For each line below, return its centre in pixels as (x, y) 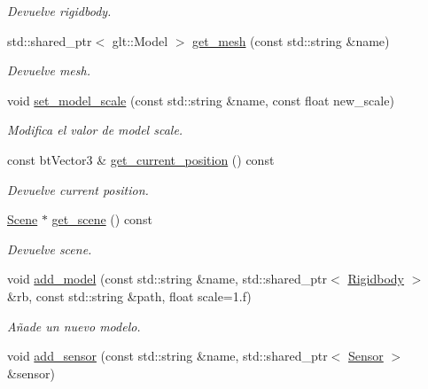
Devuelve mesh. (49, 70)
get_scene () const (102, 219)
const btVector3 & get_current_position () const (141, 159)
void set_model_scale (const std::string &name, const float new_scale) (201, 100)
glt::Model (140, 40)
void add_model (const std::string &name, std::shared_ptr (167, 279)
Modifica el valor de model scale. (95, 130)
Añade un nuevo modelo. (74, 326)
